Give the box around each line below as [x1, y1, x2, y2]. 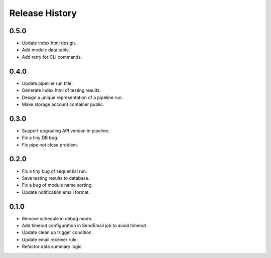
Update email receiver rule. [22, 236, 78, 242]
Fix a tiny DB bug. [22, 135, 59, 141]
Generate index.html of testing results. [22, 87, 101, 93]
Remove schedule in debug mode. [22, 215, 93, 221]
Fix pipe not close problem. [22, 142, 78, 148]
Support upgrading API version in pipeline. [22, 127, 110, 134]
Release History [9, 8, 77, 19]
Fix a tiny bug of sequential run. [22, 168, 87, 174]
